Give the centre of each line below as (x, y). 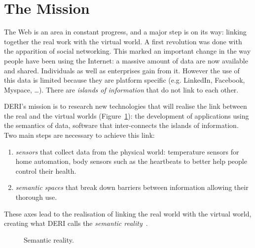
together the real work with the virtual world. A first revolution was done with (123, 41)
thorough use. (36, 197)
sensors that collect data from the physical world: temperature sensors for (127, 151)
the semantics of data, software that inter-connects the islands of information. (121, 125)
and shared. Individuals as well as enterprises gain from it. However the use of (122, 70)
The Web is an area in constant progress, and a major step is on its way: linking (125, 32)
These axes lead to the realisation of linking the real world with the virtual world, (128, 213)
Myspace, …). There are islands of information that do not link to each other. (121, 89)
